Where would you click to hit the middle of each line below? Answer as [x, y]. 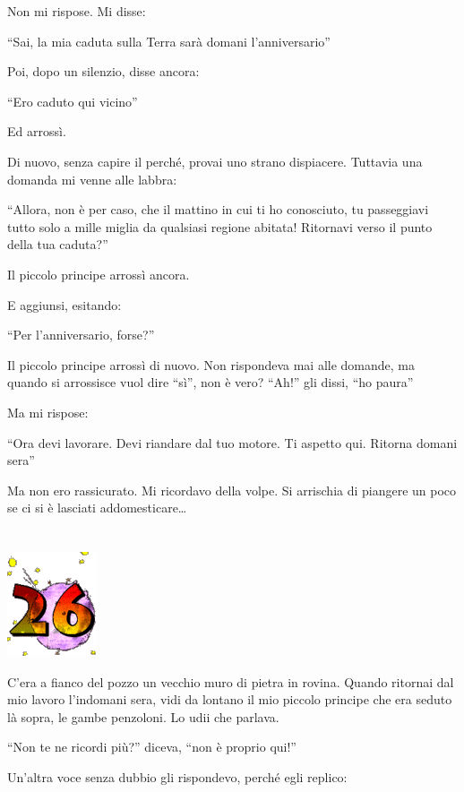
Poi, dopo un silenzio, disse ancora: [103, 71]
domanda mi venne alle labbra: [92, 179]
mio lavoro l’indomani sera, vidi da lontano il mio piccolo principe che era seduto [230, 699]
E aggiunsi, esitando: [64, 304]
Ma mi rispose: [48, 412]
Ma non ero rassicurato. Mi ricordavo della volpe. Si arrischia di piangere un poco [232, 490]
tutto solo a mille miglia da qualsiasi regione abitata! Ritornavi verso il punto [220, 226]
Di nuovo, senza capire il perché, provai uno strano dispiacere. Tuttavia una [215, 161]
